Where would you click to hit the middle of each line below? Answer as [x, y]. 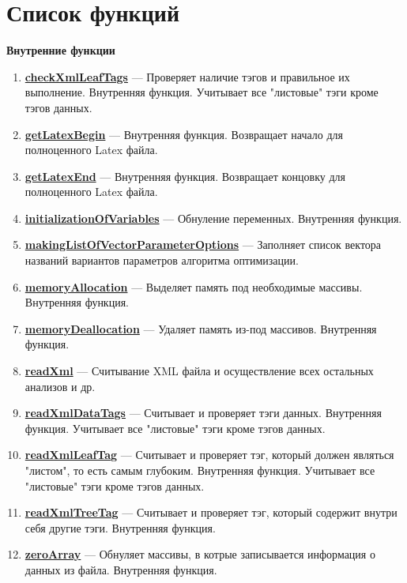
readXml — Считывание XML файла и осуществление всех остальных [199, 371]
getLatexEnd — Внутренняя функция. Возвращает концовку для [185, 176]
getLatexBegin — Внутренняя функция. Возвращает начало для [184, 134]
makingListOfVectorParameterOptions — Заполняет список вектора [203, 244]
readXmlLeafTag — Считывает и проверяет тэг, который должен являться [209, 455]
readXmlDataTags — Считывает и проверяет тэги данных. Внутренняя [203, 413]
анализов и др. [60, 386]
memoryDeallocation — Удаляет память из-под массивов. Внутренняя [201, 328]
